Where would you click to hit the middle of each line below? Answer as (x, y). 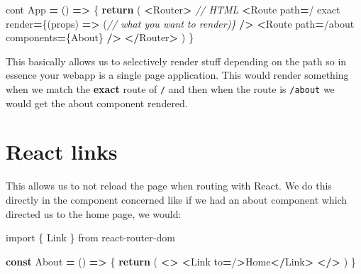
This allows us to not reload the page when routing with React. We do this (169, 186)
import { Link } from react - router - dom (90, 237)
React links (62, 152)
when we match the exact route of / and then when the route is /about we (170, 88)
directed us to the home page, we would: (94, 213)
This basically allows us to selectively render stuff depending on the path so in (176, 61)
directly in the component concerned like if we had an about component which (177, 199)
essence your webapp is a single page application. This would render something (177, 75)
